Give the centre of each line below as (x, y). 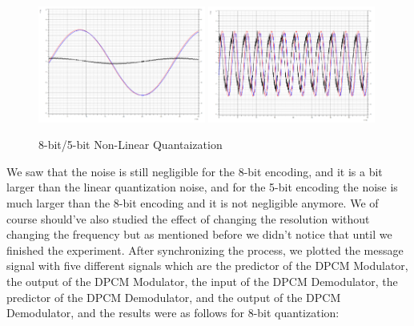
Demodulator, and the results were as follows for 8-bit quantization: (173, 313)
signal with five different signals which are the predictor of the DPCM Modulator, (207, 266)
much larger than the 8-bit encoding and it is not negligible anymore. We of (193, 202)
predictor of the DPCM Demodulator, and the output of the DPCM (174, 297)
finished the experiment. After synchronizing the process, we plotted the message (205, 250)
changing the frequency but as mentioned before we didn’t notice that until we (199, 234)
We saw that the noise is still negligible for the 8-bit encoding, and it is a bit (195, 171)
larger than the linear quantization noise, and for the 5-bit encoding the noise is (202, 187)
